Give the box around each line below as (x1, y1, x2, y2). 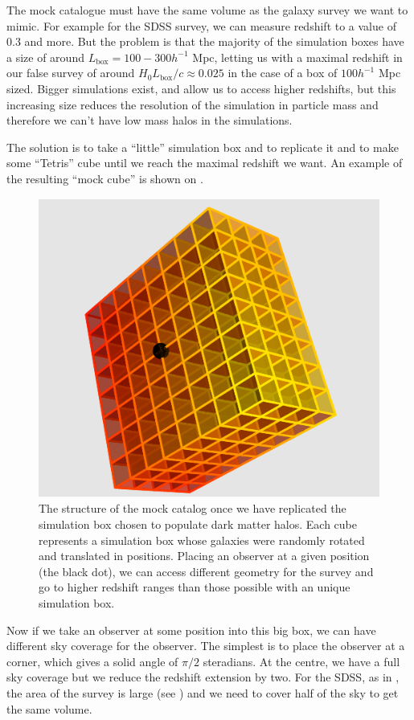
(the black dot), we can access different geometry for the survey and (39, 562, 374, 579)
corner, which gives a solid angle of (6, 652, 178, 669)
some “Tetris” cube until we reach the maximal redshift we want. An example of (6, 154, 403, 171)
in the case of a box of (227, 64, 338, 81)
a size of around (6, 48, 84, 65)
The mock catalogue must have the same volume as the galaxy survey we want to (6, 2, 408, 18)
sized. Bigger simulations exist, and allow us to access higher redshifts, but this (6, 80, 396, 96)
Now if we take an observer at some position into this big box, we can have (6, 621, 376, 638)
